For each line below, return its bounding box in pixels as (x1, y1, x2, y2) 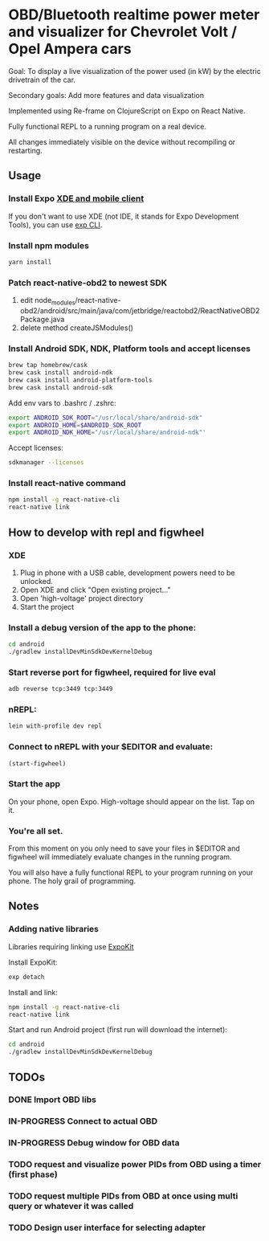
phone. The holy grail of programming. (8, 876, 137, 886)
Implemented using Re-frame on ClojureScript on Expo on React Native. (8, 106, 247, 116)
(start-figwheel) (8, 759, 67, 768)
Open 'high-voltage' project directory (19, 593, 144, 603)
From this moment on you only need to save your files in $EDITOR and (8, 843, 241, 853)
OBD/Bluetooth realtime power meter (8, 6, 260, 24)
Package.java (19, 314, 65, 324)
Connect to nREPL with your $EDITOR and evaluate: (8, 741, 214, 753)
